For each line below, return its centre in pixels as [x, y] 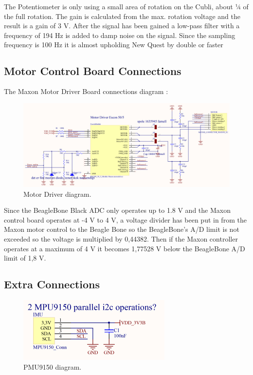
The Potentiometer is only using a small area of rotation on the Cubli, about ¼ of [126, 6]
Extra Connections [52, 284]
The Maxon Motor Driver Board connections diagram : [86, 91]
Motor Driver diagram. [57, 194]
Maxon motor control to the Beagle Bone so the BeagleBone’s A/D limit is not [122, 229]
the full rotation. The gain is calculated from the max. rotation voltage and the [122, 16]
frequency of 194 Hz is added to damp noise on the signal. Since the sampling [120, 35]
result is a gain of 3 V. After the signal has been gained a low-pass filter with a [122, 26]
